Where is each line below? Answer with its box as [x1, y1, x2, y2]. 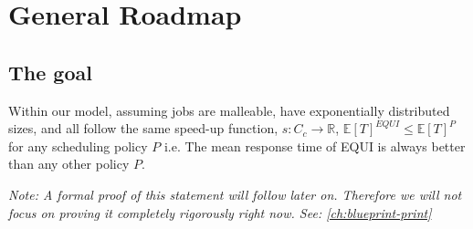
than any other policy [8, 154, 130, 173]
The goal [8, 57, 92, 86]
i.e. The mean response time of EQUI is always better [163, 136, 466, 155]
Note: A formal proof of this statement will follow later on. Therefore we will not [8, 184, 462, 203]
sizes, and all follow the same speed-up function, [8, 119, 279, 138]
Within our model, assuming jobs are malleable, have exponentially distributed [8, 100, 450, 120]
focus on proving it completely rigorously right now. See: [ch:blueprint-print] [8, 203, 432, 222]
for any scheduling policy [8, 136, 148, 155]
